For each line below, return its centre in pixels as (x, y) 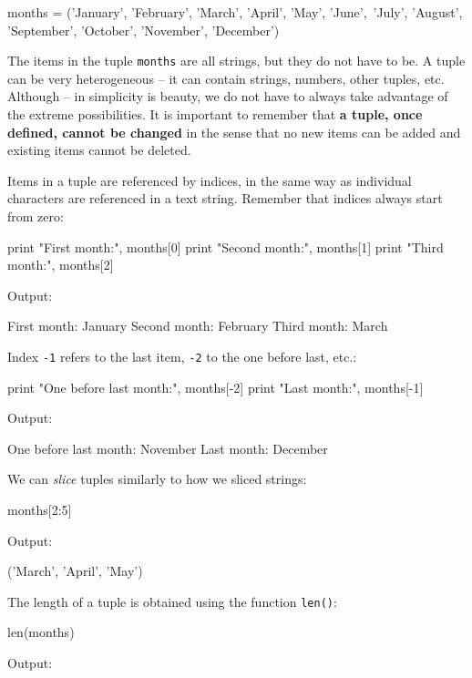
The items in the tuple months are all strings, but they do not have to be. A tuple (236, 61)
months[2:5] (40, 509)
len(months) (41, 632)
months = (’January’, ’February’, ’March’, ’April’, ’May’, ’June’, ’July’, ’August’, (235, 12)
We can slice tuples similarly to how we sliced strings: (157, 479)
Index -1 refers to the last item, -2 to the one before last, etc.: (182, 356)
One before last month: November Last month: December (168, 448)
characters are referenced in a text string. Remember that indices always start (225, 198)
